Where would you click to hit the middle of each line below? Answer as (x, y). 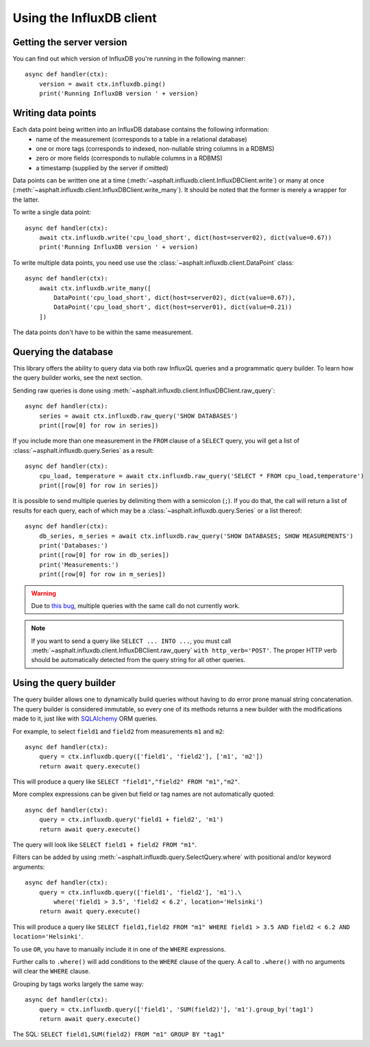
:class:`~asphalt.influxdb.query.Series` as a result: (83, 450)
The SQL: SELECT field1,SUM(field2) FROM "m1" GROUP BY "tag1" (119, 1034)
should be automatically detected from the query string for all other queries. (138, 660)
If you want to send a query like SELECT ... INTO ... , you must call (131, 641)
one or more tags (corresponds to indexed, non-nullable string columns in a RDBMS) (155, 148)
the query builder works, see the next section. (78, 378)
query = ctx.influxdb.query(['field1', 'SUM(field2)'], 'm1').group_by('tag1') (176, 1009)
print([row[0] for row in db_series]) (104, 555)
